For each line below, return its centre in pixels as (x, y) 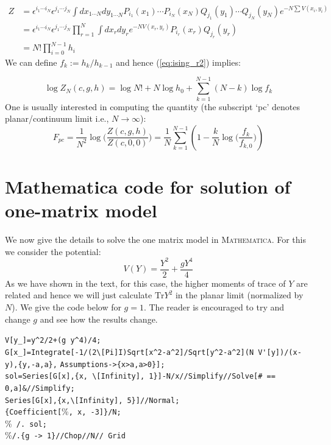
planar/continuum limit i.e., (57, 118)
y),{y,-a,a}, (31, 364)
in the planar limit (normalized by (239, 295)
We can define (31, 62)
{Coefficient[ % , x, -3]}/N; (63, 411)
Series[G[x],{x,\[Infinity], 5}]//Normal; (92, 400)
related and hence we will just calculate (79, 295)
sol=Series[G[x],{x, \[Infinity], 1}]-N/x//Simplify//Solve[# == (140, 377)
